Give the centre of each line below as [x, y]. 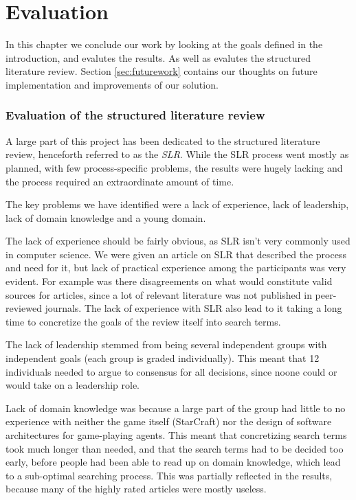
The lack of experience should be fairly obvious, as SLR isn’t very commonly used [178, 241]
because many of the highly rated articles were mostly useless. [136, 489]
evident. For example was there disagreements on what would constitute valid [169, 281]
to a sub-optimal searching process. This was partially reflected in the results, [169, 475]
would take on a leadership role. [73, 385]
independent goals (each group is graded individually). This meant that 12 [163, 358]
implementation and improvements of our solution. [112, 84]
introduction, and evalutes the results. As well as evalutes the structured [158, 57]
